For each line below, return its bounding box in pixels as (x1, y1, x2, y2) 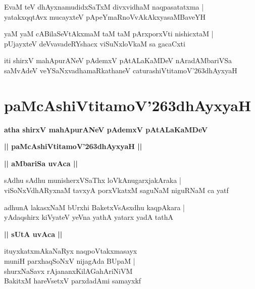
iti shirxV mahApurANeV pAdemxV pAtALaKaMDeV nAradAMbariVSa (4, 55, 232, 66)
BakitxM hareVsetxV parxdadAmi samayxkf (4, 275, 141, 286)
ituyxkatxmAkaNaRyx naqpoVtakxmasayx (4, 246, 137, 256)
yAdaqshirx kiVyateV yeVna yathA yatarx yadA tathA (4, 212, 174, 222)
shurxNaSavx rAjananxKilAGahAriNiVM (4, 265, 133, 276)
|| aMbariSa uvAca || (4, 158, 78, 168)
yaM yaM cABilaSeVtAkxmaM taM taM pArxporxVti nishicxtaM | (4, 28, 214, 39)
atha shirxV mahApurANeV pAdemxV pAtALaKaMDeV (4, 124, 208, 134)
